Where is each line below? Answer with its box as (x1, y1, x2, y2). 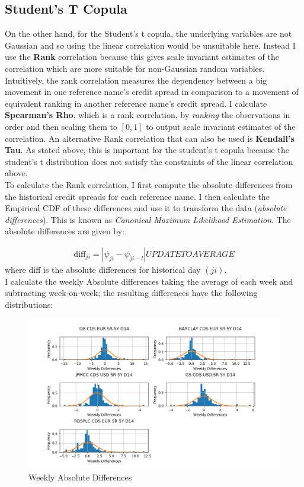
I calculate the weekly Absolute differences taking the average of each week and (5, 275, 293, 287)
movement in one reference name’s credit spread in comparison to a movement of (5, 85, 299, 98)
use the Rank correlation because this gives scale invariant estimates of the (5, 50, 280, 63)
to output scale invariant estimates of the (146, 120, 296, 132)
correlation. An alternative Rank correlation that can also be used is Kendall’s (5, 132, 295, 144)
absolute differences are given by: (5, 225, 125, 237)
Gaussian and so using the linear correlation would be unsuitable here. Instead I (5, 39, 296, 51)
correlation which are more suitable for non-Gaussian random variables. (5, 62, 265, 74)
